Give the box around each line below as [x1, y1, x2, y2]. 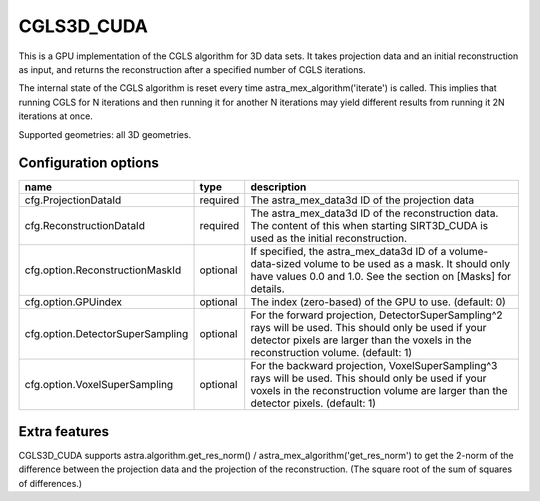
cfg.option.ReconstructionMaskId [24, 263, 182, 277]
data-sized [250, 257, 302, 271]
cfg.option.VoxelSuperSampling [24, 378, 174, 392]
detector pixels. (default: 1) [250, 396, 377, 410]
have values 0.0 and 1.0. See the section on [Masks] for [250, 270, 512, 284]
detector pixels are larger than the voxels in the [250, 333, 472, 347]
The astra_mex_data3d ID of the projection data [250, 193, 475, 207]
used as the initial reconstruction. [250, 231, 408, 245]
